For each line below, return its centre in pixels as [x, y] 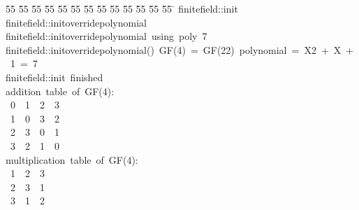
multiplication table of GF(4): [72, 159]
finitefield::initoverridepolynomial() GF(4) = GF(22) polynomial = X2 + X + [180, 49]
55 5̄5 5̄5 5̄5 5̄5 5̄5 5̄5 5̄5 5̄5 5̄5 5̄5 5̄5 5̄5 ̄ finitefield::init [122, 8]
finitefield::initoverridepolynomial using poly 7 [107, 36]
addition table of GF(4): [60, 91]
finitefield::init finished [54, 77]
